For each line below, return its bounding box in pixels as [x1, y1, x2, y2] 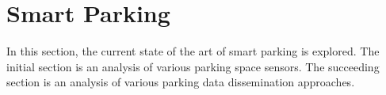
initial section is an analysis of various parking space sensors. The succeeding [6, 58, 380, 74]
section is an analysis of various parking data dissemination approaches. [6, 74, 355, 90]
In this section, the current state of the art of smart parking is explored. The [6, 43, 380, 59]
